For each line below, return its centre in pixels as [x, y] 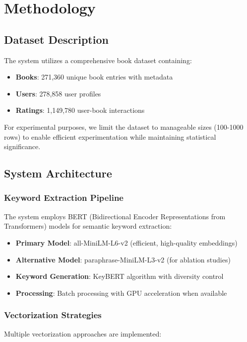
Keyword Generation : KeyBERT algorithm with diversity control [120, 276]
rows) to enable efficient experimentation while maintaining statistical [110, 136]
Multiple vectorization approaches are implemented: [83, 333]
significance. [22, 146]
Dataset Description [56, 39]
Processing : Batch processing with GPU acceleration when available [121, 293]
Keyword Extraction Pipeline [64, 198]
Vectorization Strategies [53, 315]
